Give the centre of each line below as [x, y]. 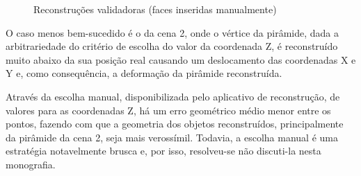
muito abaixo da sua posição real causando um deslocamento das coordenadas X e [181, 59]
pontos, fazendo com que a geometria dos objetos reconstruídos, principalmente [175, 124]
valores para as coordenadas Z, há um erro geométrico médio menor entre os [168, 110]
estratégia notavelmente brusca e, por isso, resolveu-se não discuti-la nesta [163, 151]
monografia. [31, 164]
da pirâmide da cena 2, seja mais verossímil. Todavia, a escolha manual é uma [172, 137]
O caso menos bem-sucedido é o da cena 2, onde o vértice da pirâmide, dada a [172, 32]
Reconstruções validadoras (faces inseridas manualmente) [155, 9]
